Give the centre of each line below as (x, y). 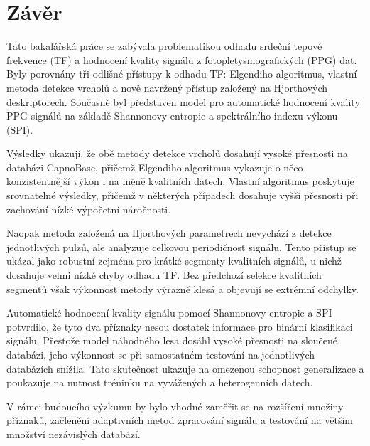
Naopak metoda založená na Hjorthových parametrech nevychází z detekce (169, 233)
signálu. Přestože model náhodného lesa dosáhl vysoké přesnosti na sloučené (172, 340)
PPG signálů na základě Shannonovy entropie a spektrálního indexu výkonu (172, 116)
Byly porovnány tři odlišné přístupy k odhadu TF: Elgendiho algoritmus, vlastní (182, 74)
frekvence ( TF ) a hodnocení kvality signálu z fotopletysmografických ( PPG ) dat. (182, 59)
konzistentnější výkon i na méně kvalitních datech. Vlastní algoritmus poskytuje (180, 181)
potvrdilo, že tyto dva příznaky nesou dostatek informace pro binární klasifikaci (180, 326)
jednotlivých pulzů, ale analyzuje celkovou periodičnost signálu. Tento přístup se (181, 246)
